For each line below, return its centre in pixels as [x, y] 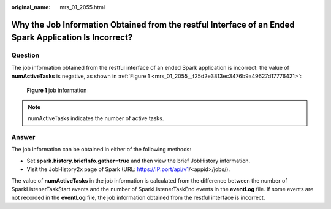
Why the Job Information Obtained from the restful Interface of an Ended [153, 25]
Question [25, 55]
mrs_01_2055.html [82, 7]
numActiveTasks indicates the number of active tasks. [96, 118]
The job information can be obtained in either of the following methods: [101, 150]
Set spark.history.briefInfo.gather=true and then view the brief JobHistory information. [139, 161]
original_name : [31, 7]
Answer [23, 137]
